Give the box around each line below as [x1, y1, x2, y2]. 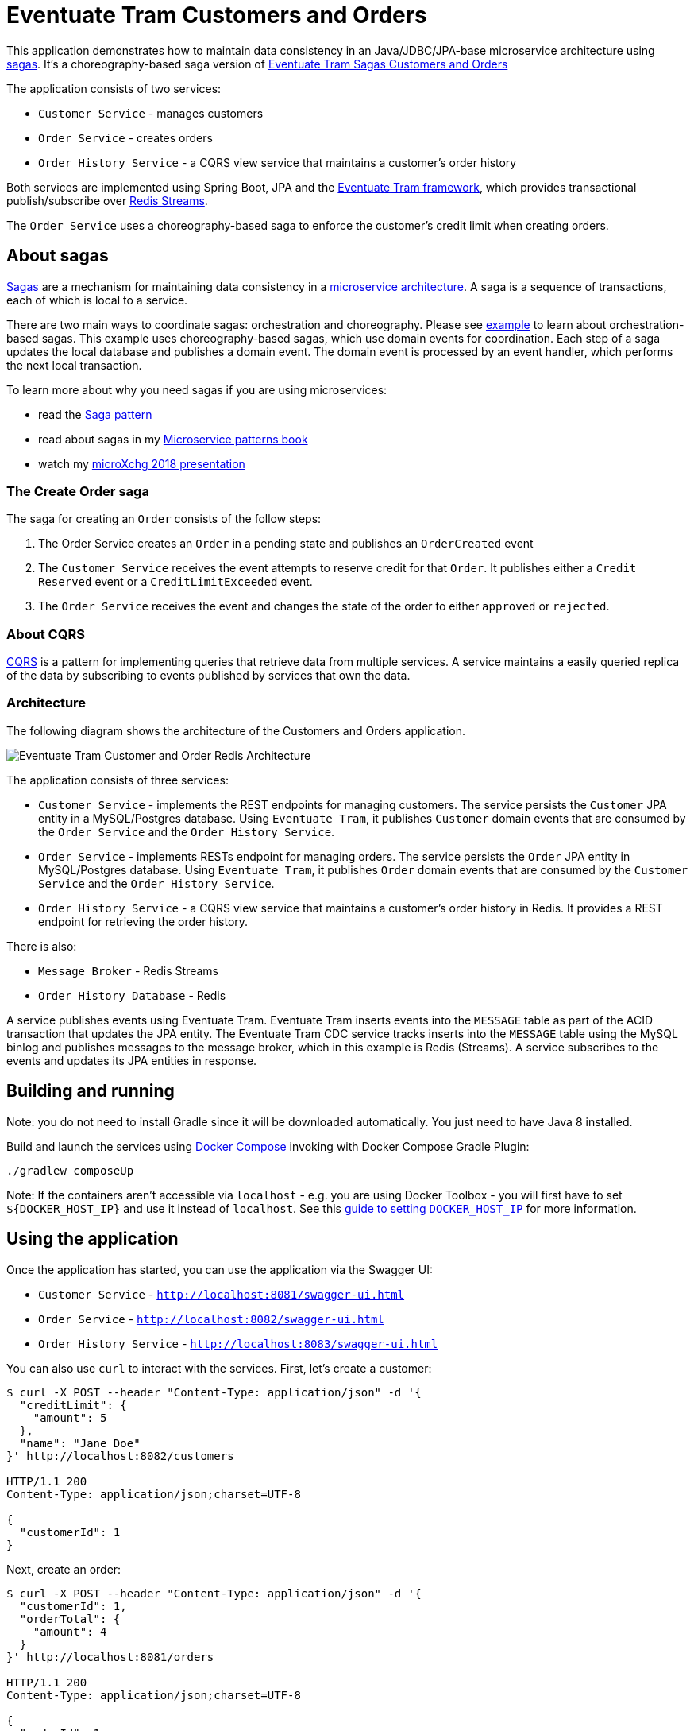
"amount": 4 [33, 1625, 107, 1638]
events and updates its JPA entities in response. [6, 1053, 257, 1067]
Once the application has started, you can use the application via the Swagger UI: [6, 1262, 433, 1276]
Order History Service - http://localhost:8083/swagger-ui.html [38, 1336, 438, 1350]
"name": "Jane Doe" [19, 1436, 141, 1450]
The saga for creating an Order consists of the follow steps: [6, 512, 322, 526]
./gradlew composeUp [6, 1164, 134, 1177]
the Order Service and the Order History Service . [38, 824, 335, 838]
